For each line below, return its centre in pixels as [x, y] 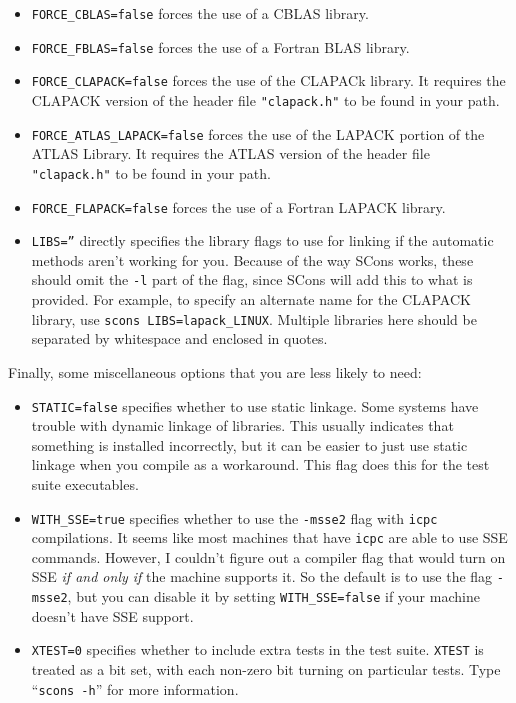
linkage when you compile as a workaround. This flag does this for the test [260, 464]
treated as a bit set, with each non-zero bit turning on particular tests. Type [266, 669]
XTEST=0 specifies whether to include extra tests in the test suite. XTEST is [257, 649]
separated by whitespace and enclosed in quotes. [179, 338]
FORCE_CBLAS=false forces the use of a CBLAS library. [200, 13]
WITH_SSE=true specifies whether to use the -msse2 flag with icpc [234, 517]
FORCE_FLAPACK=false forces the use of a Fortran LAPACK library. [238, 206]
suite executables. [85, 483]
